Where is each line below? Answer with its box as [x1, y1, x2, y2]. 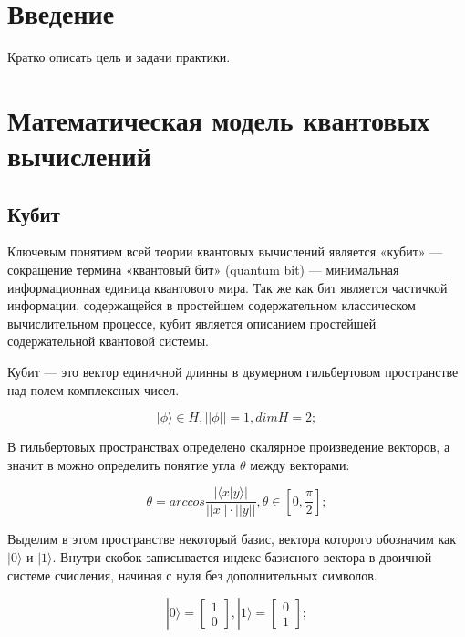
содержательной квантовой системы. [7, 331, 209, 350]
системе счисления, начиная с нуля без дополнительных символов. [7, 565, 377, 584]
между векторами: [250, 454, 350, 474]
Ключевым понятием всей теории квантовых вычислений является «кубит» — [7, 242, 443, 261]
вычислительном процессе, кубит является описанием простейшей [7, 313, 377, 332]
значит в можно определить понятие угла [7, 454, 236, 474]
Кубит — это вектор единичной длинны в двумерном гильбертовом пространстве [7, 362, 459, 381]
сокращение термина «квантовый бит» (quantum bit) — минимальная [7, 260, 399, 279]
